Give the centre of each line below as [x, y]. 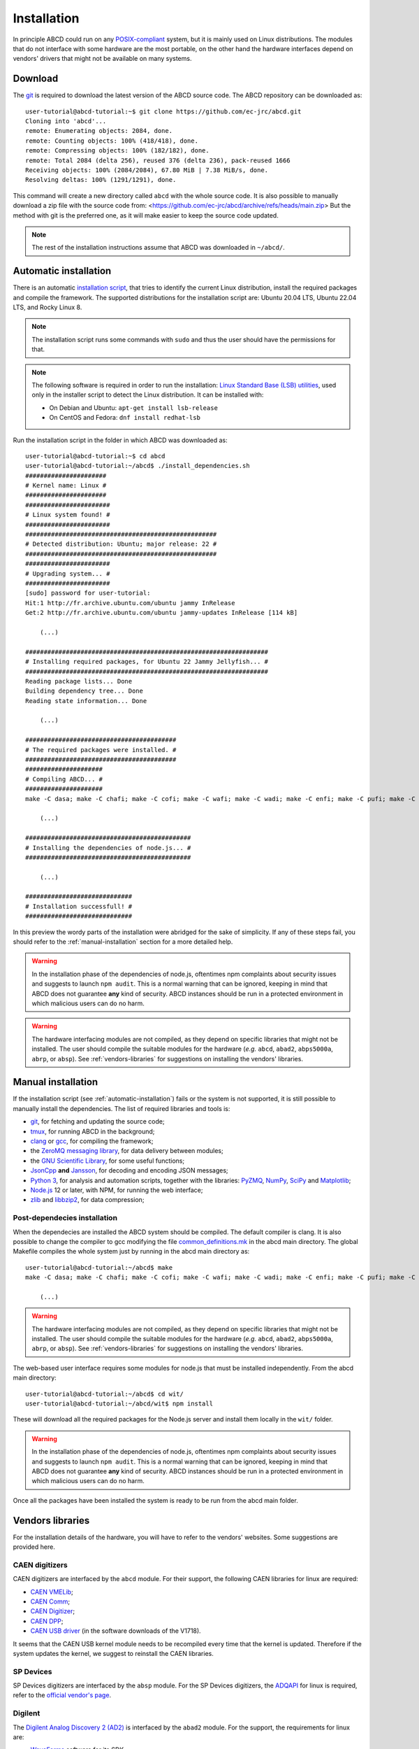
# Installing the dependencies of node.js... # [108, 848]
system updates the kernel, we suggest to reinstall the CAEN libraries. [113, 1653]
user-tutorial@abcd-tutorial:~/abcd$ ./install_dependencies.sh [138, 466]
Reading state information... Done [86, 701]
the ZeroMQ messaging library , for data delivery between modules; [127, 1151]
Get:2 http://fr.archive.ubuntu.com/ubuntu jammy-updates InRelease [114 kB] [162, 613]
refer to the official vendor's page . [62, 1695]
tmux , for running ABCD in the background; [93, 1131]
